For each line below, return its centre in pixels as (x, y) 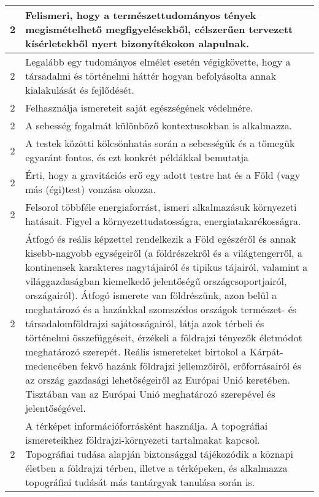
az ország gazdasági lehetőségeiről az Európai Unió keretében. (158, 380)
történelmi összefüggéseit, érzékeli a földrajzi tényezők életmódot (164, 337)
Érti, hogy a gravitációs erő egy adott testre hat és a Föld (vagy (163, 175)
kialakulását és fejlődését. (80, 90)
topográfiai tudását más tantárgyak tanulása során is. (140, 482)
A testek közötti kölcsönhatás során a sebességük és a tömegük (160, 143)
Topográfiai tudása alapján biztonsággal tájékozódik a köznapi (159, 454)
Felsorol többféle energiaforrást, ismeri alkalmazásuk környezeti (161, 207)
